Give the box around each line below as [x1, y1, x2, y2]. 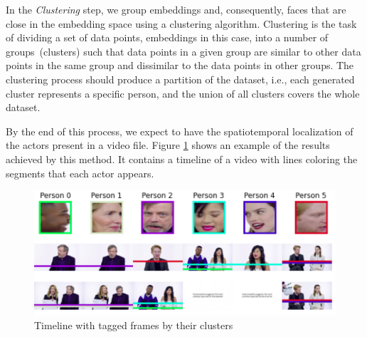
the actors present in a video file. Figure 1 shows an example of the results [6, 138, 330, 152]
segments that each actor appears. [6, 165, 154, 180]
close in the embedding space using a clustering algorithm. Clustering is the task [6, 16, 357, 31]
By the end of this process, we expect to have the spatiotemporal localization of [6, 123, 353, 138]
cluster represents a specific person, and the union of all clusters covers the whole [6, 85, 360, 100]
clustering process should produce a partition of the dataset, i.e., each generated [6, 71, 355, 86]
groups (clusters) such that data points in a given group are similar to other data [6, 43, 361, 58]
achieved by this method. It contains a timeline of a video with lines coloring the [6, 151, 358, 166]
